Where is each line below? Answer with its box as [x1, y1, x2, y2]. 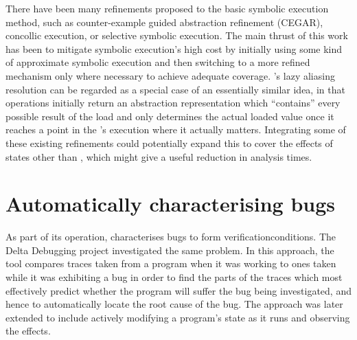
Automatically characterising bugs [5, 190, 336, 218]
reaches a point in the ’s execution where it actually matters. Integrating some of [5, 122, 346, 137]
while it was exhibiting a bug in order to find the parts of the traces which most [5, 270, 343, 284]
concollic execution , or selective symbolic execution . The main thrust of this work [5, 28, 348, 43]
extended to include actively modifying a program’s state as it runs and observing [5, 310, 350, 324]
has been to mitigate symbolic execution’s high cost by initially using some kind [5, 41, 343, 56]
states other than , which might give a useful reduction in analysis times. [5, 149, 312, 163]
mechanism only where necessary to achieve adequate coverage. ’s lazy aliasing [5, 68, 335, 82]
